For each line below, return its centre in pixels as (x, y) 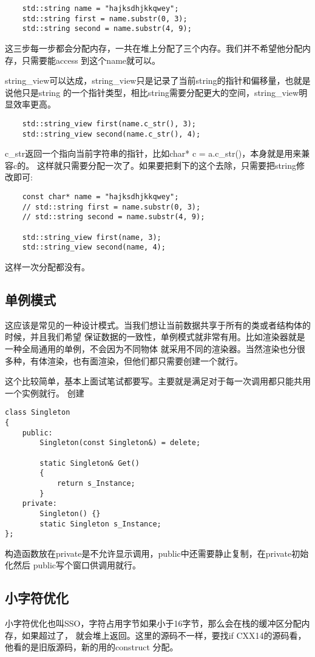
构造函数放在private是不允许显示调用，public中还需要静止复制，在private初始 (157, 553)
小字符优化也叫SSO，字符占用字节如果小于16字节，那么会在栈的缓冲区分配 (153, 623)
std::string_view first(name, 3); (92, 237)
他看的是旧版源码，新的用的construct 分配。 (92, 647)
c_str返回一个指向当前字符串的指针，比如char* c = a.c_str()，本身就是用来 (153, 153)
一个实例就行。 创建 (45, 393)
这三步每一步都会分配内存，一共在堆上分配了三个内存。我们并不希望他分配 (154, 48)
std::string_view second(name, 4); (94, 247)
